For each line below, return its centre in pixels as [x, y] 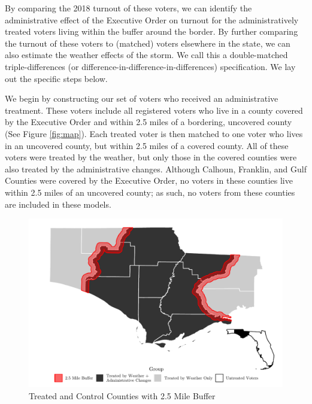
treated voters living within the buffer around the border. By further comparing [152, 31]
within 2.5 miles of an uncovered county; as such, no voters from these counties [150, 192]
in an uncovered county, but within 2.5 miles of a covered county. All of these [147, 145]
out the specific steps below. [56, 78]
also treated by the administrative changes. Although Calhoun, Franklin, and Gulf [156, 168]
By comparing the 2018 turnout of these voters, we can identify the [128, 8]
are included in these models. [58, 204]
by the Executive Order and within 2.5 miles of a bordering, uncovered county [149, 122]
